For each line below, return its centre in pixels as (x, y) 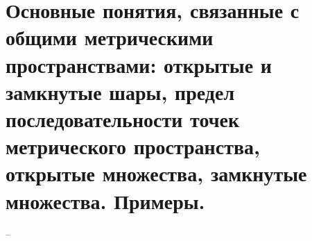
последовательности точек (123, 118)
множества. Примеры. (105, 200)
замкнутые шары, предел (120, 91)
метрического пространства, (133, 146)
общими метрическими (110, 37)
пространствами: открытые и (139, 64)
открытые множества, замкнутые (156, 173)
